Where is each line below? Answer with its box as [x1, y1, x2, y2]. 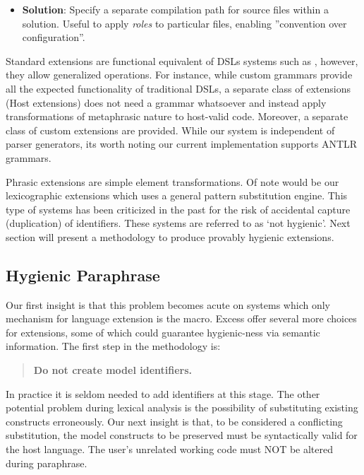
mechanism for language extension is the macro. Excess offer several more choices [6, 311, 357, 326]
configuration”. [22, 30, 85, 45]
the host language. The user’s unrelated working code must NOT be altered [6, 442, 334, 457]
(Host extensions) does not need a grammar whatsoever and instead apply [6, 95, 327, 110]
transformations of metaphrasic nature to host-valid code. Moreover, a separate [6, 109, 348, 124]
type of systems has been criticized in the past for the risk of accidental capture [6, 201, 351, 216]
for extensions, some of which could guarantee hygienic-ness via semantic [6, 324, 320, 339]
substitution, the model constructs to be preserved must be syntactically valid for [6, 428, 358, 442]
